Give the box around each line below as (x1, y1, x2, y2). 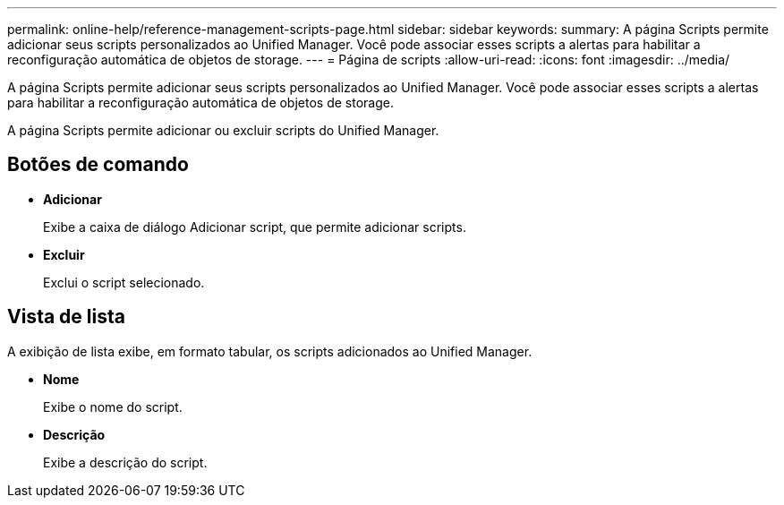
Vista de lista (7, 305, 125, 329)
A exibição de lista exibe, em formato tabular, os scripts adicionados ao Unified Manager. (7, 343, 533, 359)
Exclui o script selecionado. (43, 274, 205, 290)
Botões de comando (7, 153, 189, 176)
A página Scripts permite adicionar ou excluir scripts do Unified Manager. (7, 123, 439, 138)
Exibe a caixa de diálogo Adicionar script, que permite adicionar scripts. (43, 218, 466, 235)
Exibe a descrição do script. (43, 454, 208, 470)
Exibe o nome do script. (43, 398, 183, 415)
